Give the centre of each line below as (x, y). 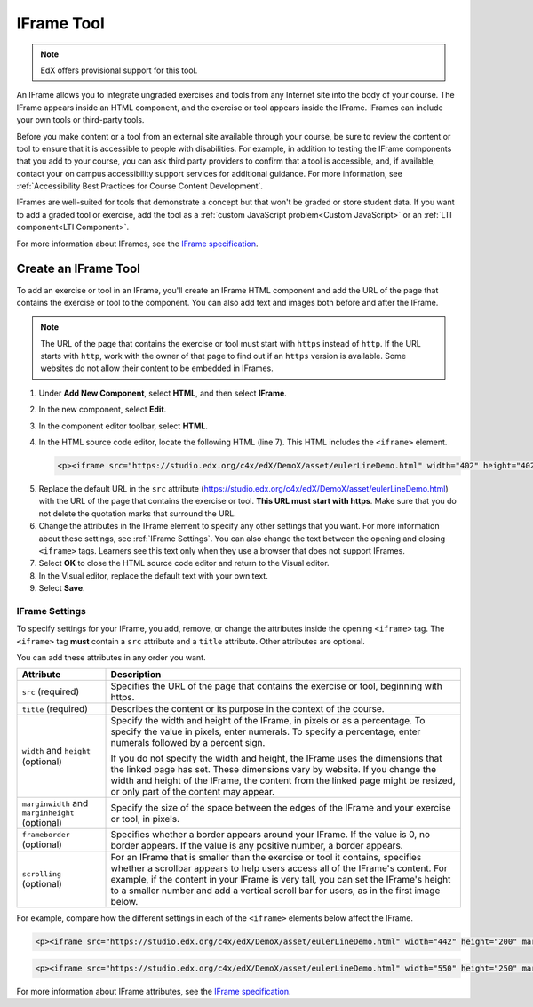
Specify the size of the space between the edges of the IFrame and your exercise (281, 807)
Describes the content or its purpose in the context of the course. (248, 709)
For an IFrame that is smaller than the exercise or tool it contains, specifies (266, 858)
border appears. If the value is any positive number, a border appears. (257, 846)
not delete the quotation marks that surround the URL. (138, 513)
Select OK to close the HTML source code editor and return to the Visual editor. (184, 563)
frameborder (46, 834)
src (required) (51, 691)
